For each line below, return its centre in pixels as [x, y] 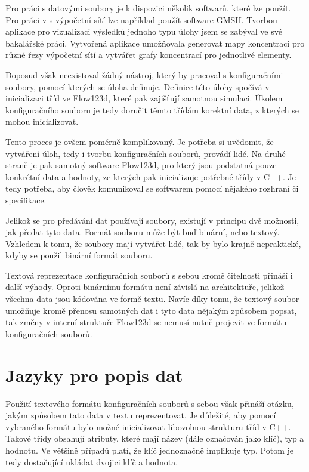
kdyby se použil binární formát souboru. [79, 255]
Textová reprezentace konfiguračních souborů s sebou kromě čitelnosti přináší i [149, 275]
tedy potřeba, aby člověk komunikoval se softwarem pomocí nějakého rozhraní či [152, 188]
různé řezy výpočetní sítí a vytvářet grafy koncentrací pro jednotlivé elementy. [149, 55]
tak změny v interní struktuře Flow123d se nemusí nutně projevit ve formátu [146, 322]
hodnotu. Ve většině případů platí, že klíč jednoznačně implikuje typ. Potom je [149, 450]
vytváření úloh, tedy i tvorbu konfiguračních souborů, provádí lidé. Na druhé [146, 153]
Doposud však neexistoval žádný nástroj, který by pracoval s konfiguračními [144, 74]
